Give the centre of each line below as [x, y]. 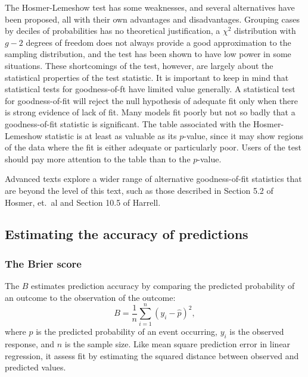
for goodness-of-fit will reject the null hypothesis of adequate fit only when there [151, 100]
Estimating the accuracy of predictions [127, 234]
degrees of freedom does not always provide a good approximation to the [158, 42]
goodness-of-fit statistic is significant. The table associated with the [128, 123]
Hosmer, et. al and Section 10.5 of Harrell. [83, 202]
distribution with [265, 31]
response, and [30, 344]
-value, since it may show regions [244, 135]
